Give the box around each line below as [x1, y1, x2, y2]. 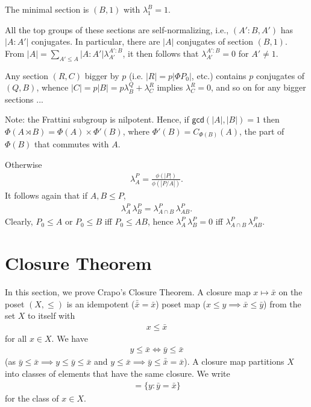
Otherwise [5, 158, 42, 171]
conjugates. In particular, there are [31, 35, 160, 48]
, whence [36, 81, 69, 94]
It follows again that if [5, 189, 87, 202]
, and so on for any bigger [211, 81, 306, 94]
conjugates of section [177, 35, 253, 48]
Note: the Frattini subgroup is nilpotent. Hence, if [5, 113, 189, 126]
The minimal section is [5, 3, 89, 15]
